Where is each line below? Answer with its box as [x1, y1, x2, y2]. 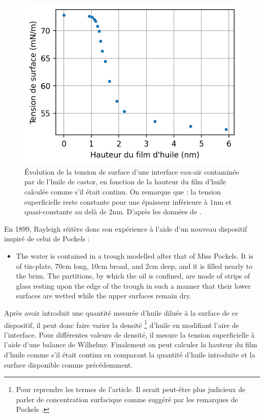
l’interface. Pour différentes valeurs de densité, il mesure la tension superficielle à [4, 329, 255, 340]
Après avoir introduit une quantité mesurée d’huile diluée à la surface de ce [4, 308, 238, 318]
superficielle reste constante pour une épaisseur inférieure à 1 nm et [24, 196, 232, 207]
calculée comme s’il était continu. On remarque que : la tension [24, 186, 221, 197]
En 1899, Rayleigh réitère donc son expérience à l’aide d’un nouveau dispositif [4, 223, 247, 234]
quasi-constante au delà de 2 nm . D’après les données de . [24, 206, 202, 217]
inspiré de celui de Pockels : [4, 233, 90, 244]
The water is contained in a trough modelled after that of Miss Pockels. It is [16, 251, 254, 261]
